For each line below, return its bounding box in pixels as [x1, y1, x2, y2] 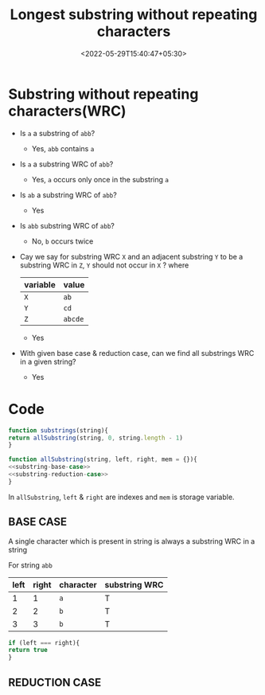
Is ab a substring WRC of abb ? [19, 189, 117, 200]
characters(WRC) [8, 102, 127, 120]
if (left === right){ [8, 638, 80, 646]
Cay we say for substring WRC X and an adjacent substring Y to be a [19, 252, 244, 261]
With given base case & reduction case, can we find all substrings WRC [19, 348, 255, 357]
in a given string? [19, 357, 76, 366]
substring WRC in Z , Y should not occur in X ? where [19, 260, 189, 270]
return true [8, 646, 48, 654]
